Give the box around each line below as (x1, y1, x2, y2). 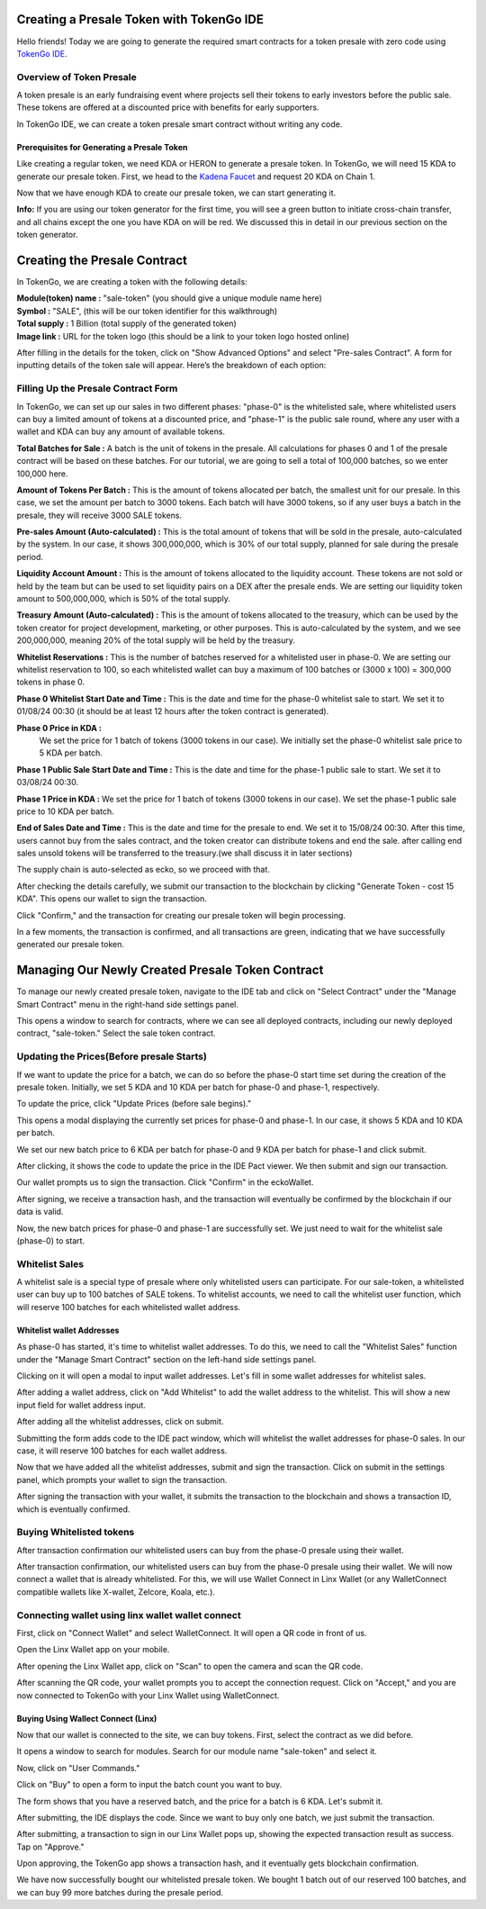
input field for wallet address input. (16, 1399, 146, 1410)
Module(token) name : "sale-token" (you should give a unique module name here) (16, 293, 323, 303)
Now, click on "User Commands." (16, 1762, 140, 1773)
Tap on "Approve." (16, 1841, 85, 1852)
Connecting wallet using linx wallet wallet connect (16, 1608, 242, 1621)
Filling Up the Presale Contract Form (16, 383, 178, 395)
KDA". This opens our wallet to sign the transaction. (16, 893, 207, 904)
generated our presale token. (16, 939, 125, 950)
